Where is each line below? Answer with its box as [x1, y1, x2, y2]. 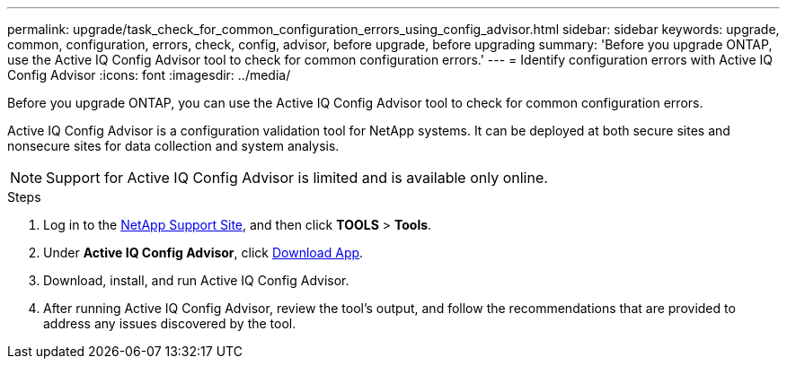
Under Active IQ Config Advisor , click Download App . [43, 245, 364, 260]
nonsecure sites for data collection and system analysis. [7, 138, 340, 153]
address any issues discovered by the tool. [43, 316, 296, 331]
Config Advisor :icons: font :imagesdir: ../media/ [7, 67, 291, 83]
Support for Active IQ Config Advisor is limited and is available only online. [46, 169, 548, 187]
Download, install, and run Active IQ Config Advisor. [43, 273, 349, 288]
